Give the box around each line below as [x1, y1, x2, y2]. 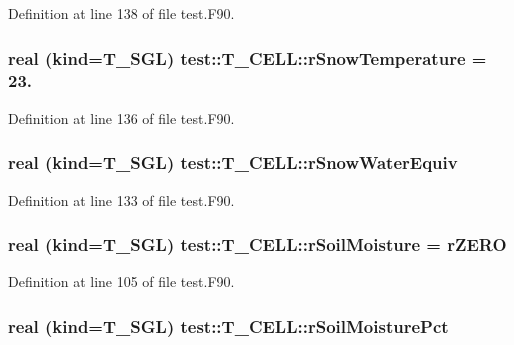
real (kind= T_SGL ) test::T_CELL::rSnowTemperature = [8, 45, 487, 70]
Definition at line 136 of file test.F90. [8, 107, 235, 128]
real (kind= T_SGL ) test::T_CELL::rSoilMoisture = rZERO [8, 232, 507, 257]
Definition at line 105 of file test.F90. [8, 271, 235, 292]
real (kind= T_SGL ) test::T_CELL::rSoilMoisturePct [8, 313, 449, 338]
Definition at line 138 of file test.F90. [8, 3, 235, 23]
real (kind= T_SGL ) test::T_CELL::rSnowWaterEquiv [8, 150, 458, 175]
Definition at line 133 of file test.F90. [8, 189, 235, 210]
